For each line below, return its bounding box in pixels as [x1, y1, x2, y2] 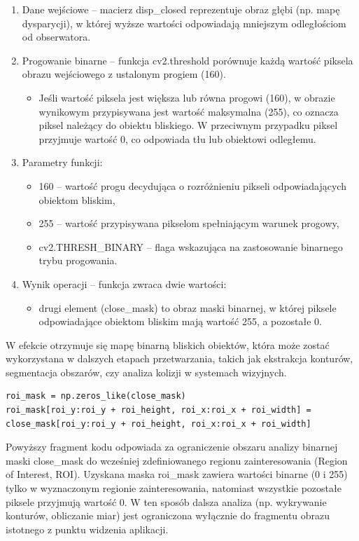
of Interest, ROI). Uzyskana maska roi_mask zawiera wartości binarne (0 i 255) [6, 467, 348, 481]
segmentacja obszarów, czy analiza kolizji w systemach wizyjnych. [6, 364, 287, 379]
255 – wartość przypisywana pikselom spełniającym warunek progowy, [38, 216, 339, 231]
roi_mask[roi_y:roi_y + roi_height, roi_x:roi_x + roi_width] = [6, 405, 311, 416]
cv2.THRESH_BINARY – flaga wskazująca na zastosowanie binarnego [38, 239, 343, 254]
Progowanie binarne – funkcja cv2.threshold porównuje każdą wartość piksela [22, 53, 353, 67]
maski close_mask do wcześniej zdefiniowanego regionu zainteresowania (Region [6, 453, 348, 467]
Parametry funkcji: [22, 155, 103, 170]
